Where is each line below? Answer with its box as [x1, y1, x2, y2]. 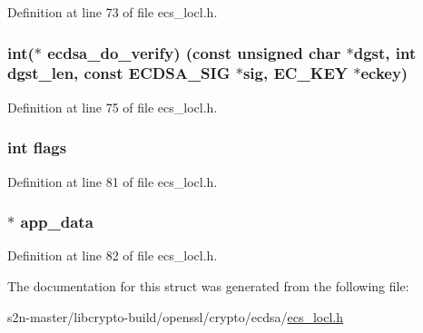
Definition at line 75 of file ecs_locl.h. [7, 97, 218, 116]
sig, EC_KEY [242, 62, 348, 84]
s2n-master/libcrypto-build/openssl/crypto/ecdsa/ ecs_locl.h [7, 307, 344, 326]
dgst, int [353, 41, 417, 64]
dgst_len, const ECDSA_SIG [7, 62, 231, 84]
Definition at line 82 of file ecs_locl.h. [7, 246, 218, 265]
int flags [7, 136, 67, 159]
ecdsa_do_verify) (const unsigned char [47, 41, 341, 64]
